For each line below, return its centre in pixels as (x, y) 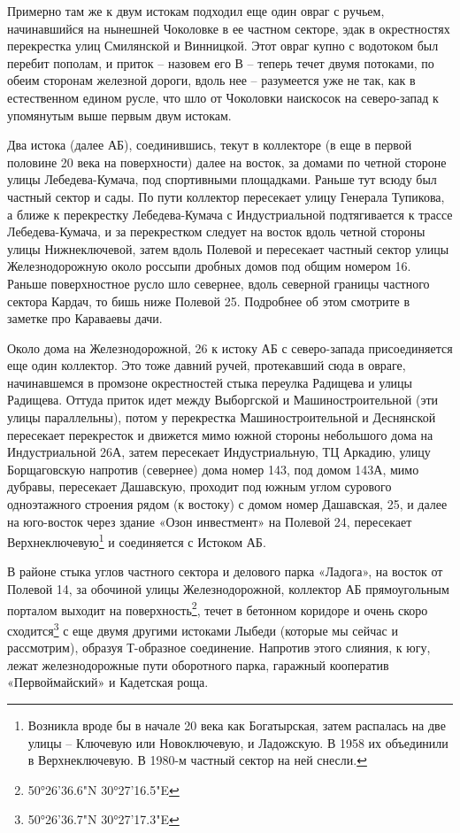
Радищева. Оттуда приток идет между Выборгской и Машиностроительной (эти (223, 400)
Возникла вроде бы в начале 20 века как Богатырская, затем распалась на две (237, 725)
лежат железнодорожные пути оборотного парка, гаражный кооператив (198, 664)
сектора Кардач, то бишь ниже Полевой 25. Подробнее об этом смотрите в (209, 301)
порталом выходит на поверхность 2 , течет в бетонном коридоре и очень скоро (218, 608)
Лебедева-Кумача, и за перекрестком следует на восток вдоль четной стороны (216, 231)
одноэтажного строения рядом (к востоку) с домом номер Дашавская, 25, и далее (227, 504)
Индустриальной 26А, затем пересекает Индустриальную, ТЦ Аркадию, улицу (219, 452)
